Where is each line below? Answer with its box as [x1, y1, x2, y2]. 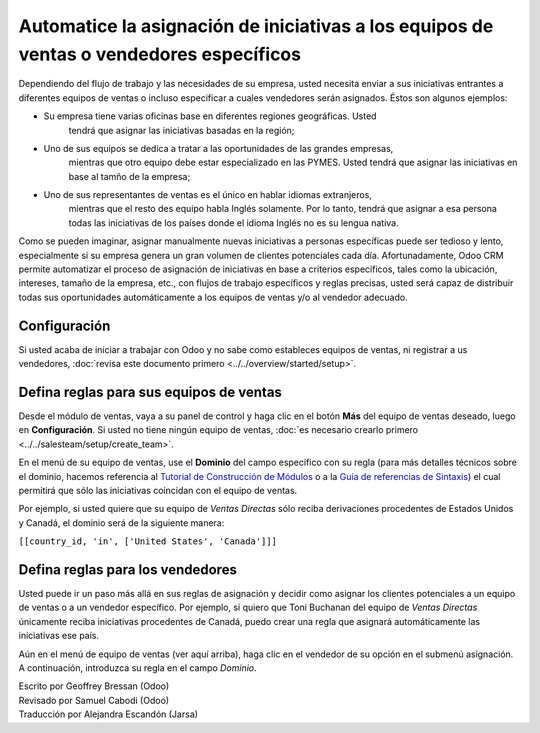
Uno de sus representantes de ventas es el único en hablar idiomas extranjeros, [43, 189, 372, 201]
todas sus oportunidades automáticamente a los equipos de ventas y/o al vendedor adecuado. [18, 291, 409, 303]
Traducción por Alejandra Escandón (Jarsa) [18, 708, 199, 720]
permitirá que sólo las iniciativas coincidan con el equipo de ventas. [18, 484, 298, 496]
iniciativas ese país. [18, 630, 100, 642]
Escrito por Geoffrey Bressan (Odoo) [18, 680, 170, 692]
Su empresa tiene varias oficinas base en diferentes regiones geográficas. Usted [43, 110, 377, 122]
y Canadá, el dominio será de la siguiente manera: [18, 516, 225, 529]
